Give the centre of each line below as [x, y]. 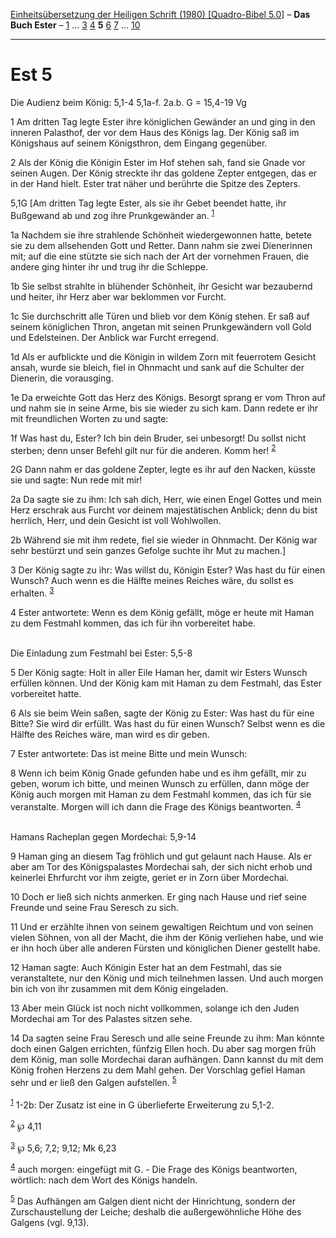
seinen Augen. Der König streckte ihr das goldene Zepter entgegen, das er [164, 173]
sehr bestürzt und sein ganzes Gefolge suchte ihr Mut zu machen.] [148, 551]
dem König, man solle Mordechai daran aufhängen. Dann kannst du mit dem [167, 1059]
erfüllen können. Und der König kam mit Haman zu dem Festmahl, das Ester [166, 683]
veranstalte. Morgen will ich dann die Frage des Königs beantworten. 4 [156, 806]
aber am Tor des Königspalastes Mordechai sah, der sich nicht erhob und [161, 866]
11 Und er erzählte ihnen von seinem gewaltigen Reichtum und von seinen [162, 926]
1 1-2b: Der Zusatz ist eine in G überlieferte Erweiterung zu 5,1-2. [142, 1104]
